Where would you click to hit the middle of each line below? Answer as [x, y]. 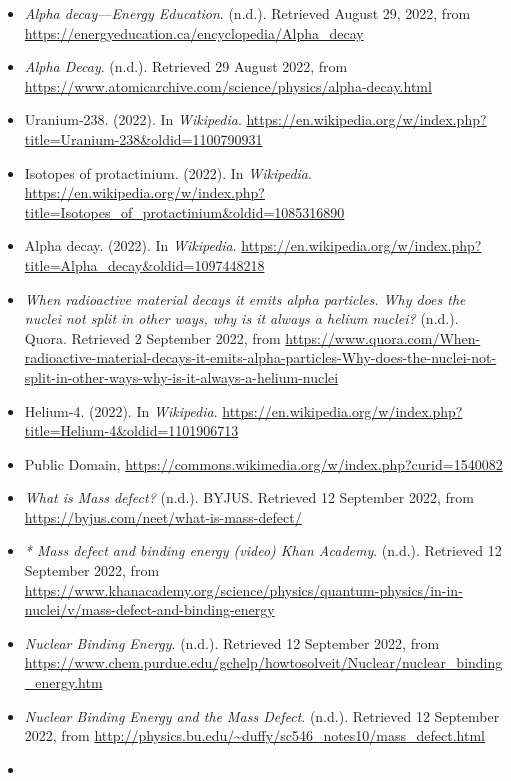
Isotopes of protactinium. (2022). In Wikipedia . [168, 172]
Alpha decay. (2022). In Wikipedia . [130, 245]
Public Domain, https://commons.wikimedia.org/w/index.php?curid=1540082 [263, 463]
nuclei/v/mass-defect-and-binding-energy [149, 609]
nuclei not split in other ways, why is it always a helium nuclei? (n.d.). [241, 318]
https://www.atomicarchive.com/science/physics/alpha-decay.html [228, 85]
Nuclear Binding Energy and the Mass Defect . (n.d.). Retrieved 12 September [262, 715]
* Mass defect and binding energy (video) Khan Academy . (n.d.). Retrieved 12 [263, 550]
